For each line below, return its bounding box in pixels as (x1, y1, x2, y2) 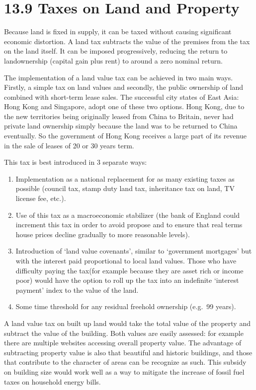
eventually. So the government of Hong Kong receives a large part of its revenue (4, 130, 247, 141)
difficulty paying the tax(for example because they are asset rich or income (15, 265, 244, 275)
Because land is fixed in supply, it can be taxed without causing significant (4, 26, 232, 37)
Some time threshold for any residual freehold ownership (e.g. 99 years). (15, 301, 236, 312)
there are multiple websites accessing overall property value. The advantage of (4, 337, 242, 348)
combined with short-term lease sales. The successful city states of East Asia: (4, 91, 239, 102)
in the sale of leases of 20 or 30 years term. (4, 140, 134, 150)
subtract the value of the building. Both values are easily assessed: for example (4, 327, 244, 338)
